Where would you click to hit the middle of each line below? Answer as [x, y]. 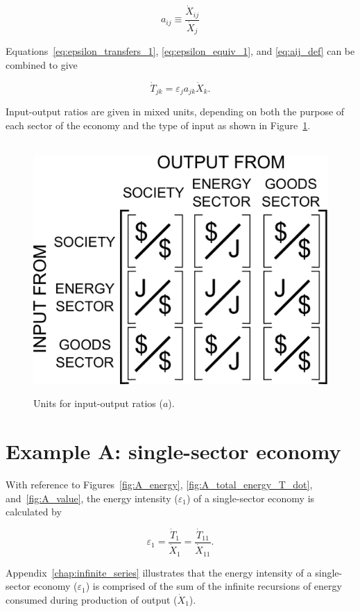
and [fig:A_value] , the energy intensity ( [92, 498]
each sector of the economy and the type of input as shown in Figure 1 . [158, 125]
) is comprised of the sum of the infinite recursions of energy [214, 586]
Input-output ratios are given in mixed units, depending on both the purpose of [175, 111]
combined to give [42, 64]
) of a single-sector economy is [250, 498]
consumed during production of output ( [92, 599]
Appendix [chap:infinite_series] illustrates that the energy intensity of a [159, 572]
